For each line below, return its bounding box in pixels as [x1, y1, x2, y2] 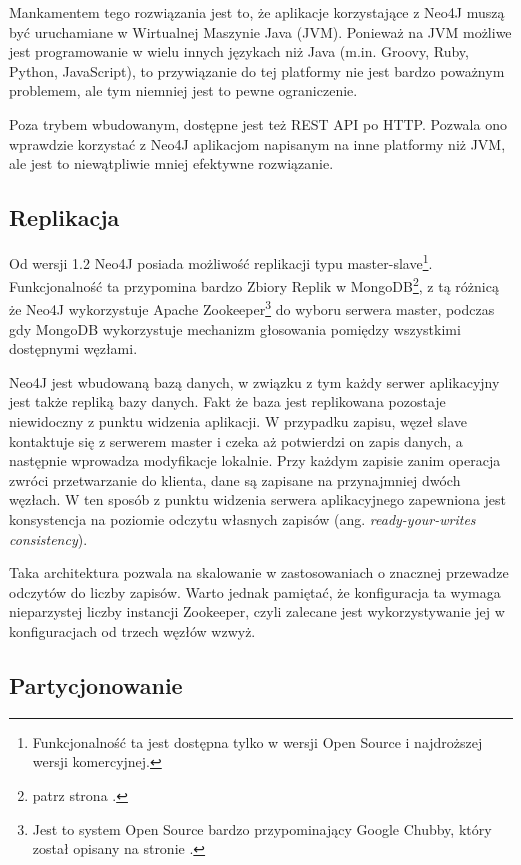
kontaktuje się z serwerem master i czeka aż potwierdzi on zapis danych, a [9, 430, 463, 451]
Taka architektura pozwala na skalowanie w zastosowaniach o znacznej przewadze [9, 562, 509, 583]
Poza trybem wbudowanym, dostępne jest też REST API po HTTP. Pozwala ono [9, 113, 507, 134]
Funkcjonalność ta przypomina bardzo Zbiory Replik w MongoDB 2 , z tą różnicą [9, 273, 499, 296]
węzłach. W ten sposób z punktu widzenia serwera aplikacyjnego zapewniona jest [9, 489, 507, 510]
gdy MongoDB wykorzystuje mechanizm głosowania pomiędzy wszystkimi [9, 318, 461, 339]
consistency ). [9, 528, 88, 549]
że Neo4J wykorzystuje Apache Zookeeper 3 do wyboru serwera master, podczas [9, 296, 495, 320]
